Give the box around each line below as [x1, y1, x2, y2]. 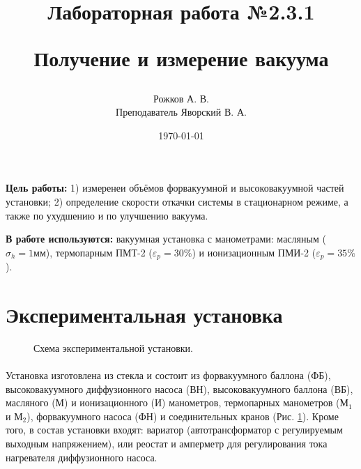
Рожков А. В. [153, 91, 210, 105]
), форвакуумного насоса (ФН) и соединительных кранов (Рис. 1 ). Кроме [26, 408, 339, 423]
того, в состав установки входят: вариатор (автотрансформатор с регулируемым [6, 422, 343, 437]
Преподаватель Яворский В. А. [116, 105, 247, 119]
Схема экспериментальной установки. [33, 340, 193, 355]
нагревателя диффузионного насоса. [6, 449, 158, 464]
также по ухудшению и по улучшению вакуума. [6, 208, 208, 222]
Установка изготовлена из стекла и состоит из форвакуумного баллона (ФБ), [6, 368, 331, 383]
